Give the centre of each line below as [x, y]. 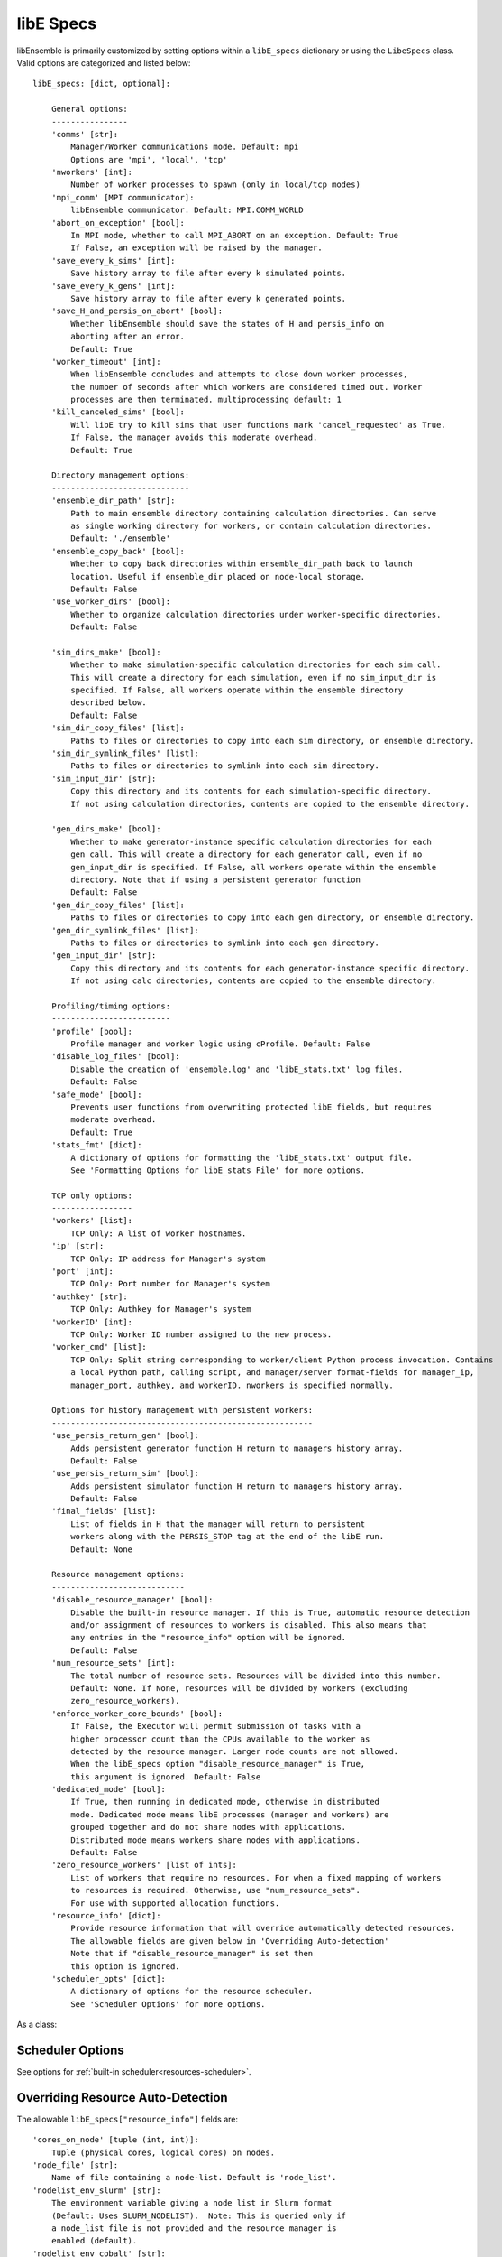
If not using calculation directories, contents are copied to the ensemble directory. [270, 804]
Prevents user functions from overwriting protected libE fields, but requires [251, 1107]
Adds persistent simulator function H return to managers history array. [237, 1486]
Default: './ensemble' [121, 539]
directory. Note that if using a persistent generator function [215, 879]
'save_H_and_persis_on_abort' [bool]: [137, 311]
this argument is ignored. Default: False [166, 1777]
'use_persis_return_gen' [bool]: [125, 1436]
